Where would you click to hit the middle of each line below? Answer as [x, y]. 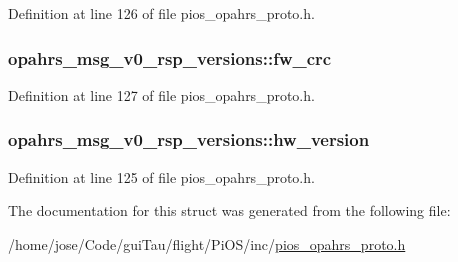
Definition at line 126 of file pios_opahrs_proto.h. [161, 13]
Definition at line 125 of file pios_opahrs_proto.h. [161, 176]
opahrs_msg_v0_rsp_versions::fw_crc [170, 57]
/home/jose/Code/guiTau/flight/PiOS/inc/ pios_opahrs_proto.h [207, 243]
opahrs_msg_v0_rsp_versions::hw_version [189, 139]
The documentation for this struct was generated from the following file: [229, 210]
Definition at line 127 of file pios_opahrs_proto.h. [161, 94]
